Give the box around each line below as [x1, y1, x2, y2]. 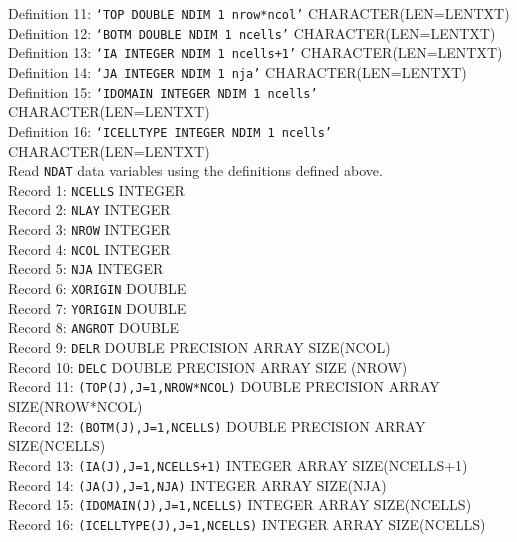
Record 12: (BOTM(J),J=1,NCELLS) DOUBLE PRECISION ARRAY [8, 415, 426, 436]
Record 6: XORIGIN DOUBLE [8, 278, 187, 299]
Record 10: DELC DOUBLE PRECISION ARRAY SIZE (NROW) [8, 356, 408, 377]
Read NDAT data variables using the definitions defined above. [8, 160, 383, 181]
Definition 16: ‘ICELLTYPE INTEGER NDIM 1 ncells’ [8, 120, 332, 141]
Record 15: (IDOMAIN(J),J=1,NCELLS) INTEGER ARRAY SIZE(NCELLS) [8, 494, 472, 515]
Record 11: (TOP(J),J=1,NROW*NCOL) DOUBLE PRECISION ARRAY [8, 376, 440, 397]
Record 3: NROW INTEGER [8, 219, 171, 240]
